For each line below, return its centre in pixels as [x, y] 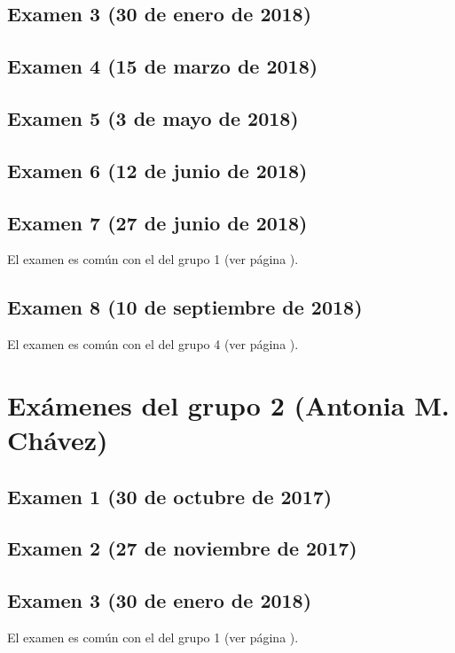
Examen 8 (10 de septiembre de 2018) [185, 307]
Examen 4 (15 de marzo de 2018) [163, 66]
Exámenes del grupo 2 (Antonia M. [228, 404]
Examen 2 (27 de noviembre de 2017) [182, 548]
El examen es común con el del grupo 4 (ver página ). [153, 344]
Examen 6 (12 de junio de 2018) [157, 170]
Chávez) [58, 440]
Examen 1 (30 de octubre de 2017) [170, 496]
